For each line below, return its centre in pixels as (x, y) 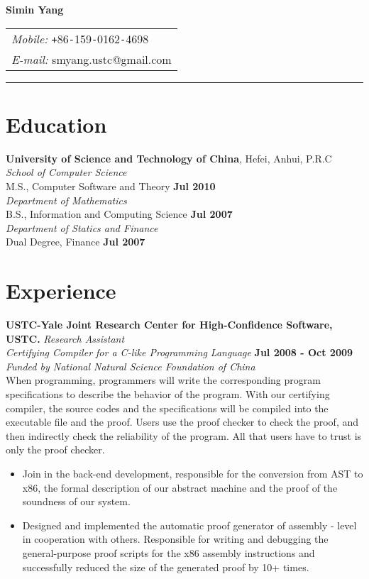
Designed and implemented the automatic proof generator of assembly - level (189, 525)
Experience (61, 291)
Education (56, 124)
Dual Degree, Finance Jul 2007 (76, 242)
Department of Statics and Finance (82, 227)
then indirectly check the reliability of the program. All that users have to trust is (184, 435)
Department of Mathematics (66, 200)
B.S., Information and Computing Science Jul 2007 (119, 214)
